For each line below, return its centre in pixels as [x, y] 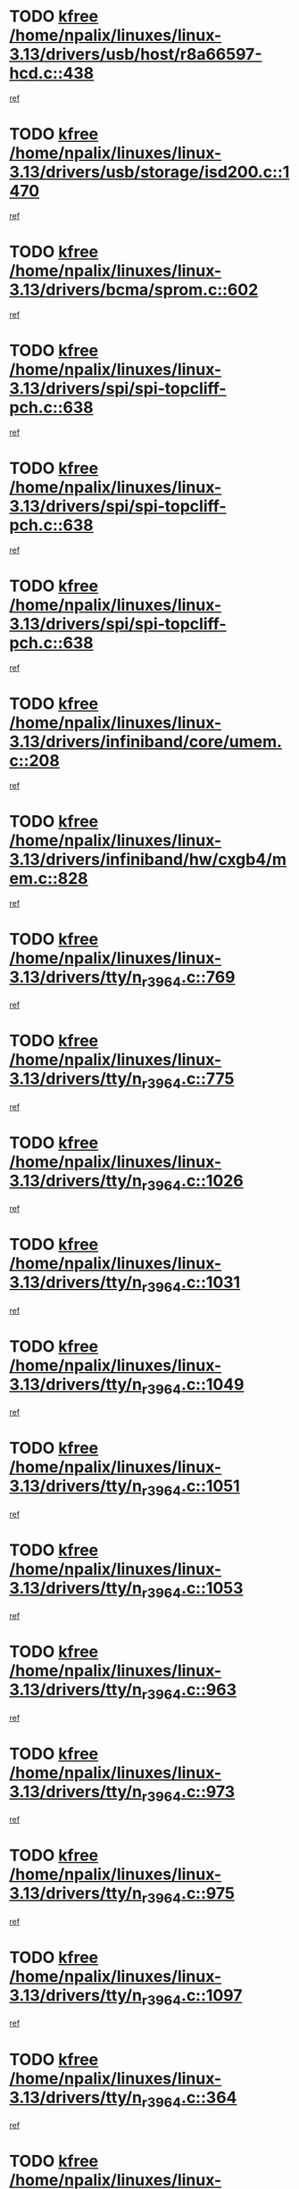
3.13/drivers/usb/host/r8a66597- [136, 54]
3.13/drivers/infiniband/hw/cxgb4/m [148, 859]
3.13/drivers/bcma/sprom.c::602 [134, 290]
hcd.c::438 [52, 74]
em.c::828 [49, 878]
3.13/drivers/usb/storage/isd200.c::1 [149, 172]
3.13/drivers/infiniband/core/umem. [146, 741]
